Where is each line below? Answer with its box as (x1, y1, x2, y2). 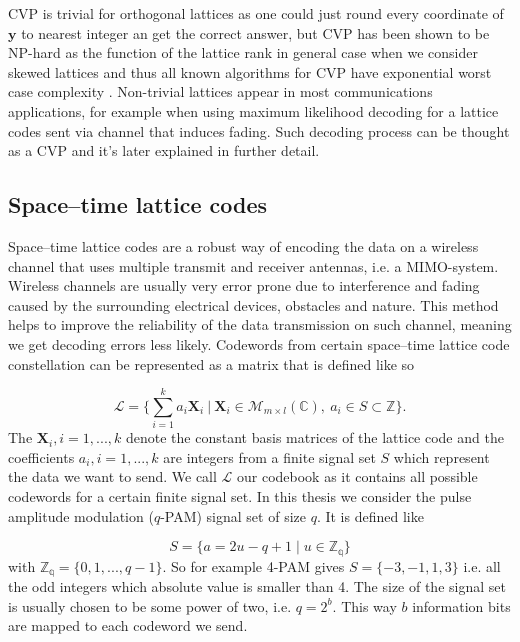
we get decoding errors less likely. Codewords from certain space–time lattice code (8, 333, 510, 354)
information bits (412, 595, 511, 616)
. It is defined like (316, 505, 424, 526)
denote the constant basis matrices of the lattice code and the (126, 427, 504, 448)
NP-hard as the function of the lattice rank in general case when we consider (8, 42, 478, 63)
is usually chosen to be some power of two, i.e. (8, 595, 292, 616)
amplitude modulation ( (8, 505, 154, 526)
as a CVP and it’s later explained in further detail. (8, 140, 320, 161)
